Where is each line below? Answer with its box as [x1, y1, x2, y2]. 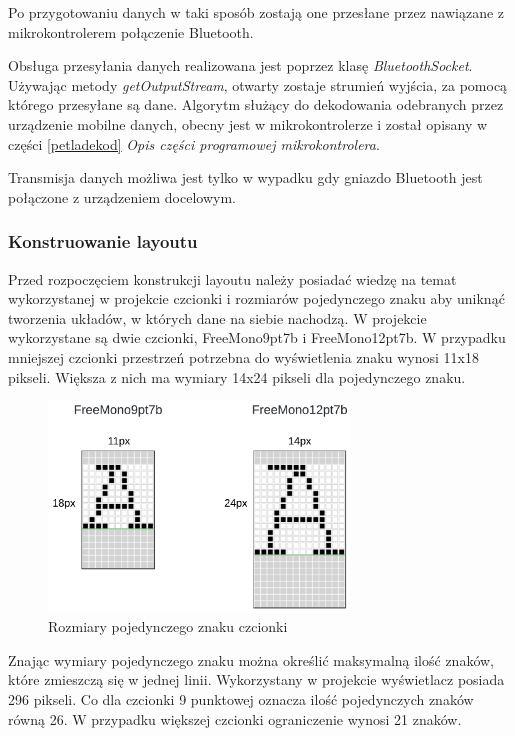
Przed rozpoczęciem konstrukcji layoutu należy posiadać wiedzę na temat [8, 268, 457, 289]
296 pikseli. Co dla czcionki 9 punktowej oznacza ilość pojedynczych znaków [8, 689, 474, 710]
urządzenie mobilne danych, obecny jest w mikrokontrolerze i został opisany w [8, 113, 488, 134]
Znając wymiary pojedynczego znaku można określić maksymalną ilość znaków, [8, 649, 495, 670]
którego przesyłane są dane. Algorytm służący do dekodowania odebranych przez [8, 94, 504, 115]
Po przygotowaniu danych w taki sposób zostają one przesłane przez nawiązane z [8, 2, 505, 22]
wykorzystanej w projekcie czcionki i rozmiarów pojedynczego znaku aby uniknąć [8, 288, 505, 309]
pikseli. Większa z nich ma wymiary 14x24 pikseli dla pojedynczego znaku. [8, 366, 466, 387]
